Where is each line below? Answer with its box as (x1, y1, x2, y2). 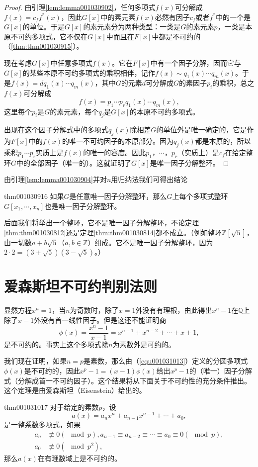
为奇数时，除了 (70, 305, 119, 315)
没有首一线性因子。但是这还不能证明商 (41, 315, 167, 325)
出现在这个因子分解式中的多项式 (4, 124, 108, 135)
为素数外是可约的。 (112, 339, 175, 349)
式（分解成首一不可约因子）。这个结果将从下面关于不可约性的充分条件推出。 (4, 375, 251, 385)
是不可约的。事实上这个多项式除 (4, 339, 108, 349)
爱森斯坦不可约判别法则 (4, 276, 158, 296)
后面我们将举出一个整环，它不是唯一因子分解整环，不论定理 (4, 217, 199, 228)
